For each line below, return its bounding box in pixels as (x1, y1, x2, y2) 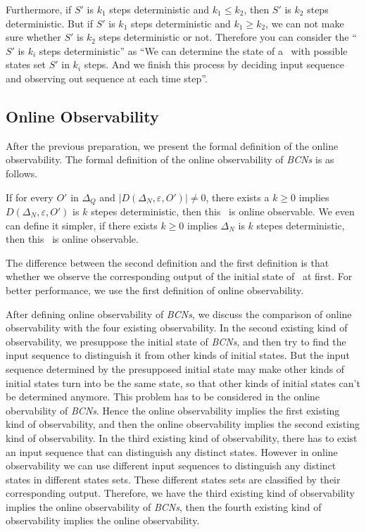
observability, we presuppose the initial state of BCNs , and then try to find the (6, 334, 346, 348)
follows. (6, 165, 38, 180)
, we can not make (265, 15, 344, 30)
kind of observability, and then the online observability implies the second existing (6, 417, 360, 431)
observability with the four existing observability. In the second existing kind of (6, 320, 348, 335)
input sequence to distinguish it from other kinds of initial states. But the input (6, 348, 350, 362)
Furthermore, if (6, 2, 72, 16)
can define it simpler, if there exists (6, 217, 158, 232)
